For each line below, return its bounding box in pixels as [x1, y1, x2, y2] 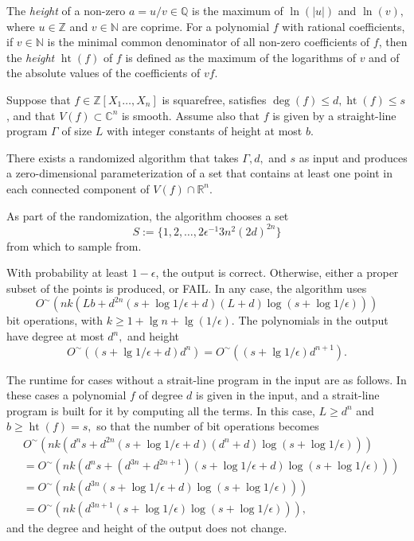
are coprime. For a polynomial [122, 18, 270, 34]
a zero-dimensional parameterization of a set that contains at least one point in [6, 165, 393, 181]
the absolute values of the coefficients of [6, 64, 201, 81]
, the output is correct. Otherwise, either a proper [155, 264, 399, 281]
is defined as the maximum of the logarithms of [125, 49, 356, 65]
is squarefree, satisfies [162, 91, 267, 107]
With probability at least [6, 264, 128, 281]
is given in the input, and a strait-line [196, 387, 380, 403]
